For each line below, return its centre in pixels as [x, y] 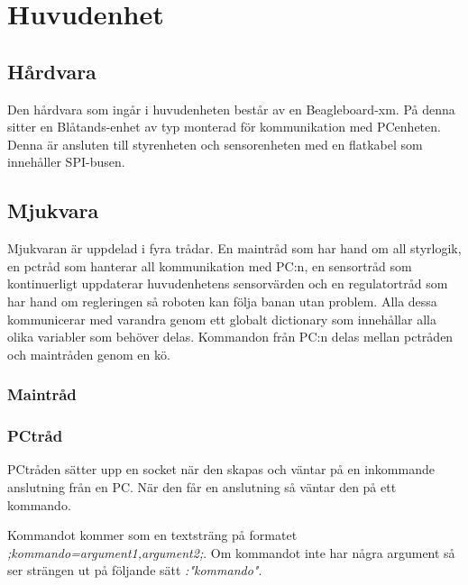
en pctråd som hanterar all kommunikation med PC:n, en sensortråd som [210, 265]
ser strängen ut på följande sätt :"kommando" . [135, 570]
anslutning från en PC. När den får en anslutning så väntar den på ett [202, 486]
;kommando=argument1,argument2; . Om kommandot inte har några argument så [231, 552]
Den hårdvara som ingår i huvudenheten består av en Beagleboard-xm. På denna [231, 109]
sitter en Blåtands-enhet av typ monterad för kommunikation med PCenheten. [224, 127]
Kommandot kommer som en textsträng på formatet [152, 535]
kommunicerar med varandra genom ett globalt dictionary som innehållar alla [222, 319]
